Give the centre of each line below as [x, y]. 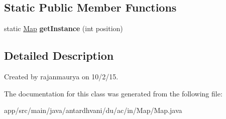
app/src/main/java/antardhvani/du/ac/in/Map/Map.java [93, 110]
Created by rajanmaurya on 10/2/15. [61, 76]
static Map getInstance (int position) [64, 28]
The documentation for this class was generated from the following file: [113, 93]
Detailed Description [59, 55]
